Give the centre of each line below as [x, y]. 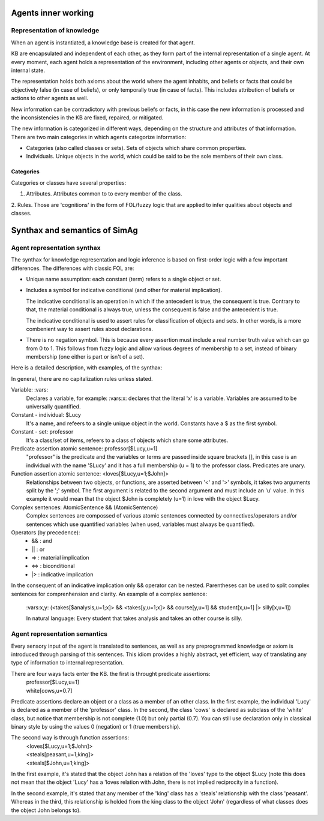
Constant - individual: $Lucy [46, 415]
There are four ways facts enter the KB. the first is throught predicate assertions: [111, 673]
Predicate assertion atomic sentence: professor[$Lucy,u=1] [84, 448]
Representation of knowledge [55, 31]
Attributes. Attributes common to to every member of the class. [104, 194]
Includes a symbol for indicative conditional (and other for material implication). [124, 290]
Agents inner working [52, 13]
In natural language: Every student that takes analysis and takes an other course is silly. [134, 618]
